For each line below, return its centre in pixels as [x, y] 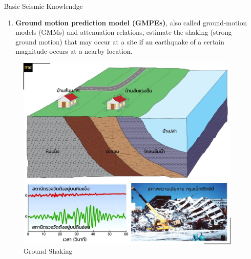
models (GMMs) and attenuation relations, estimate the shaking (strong [124, 32]
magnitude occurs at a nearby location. [74, 51]
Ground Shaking [48, 251]
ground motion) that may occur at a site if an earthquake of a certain [120, 41]
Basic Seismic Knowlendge [43, 6]
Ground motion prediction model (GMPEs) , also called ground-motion [131, 22]
